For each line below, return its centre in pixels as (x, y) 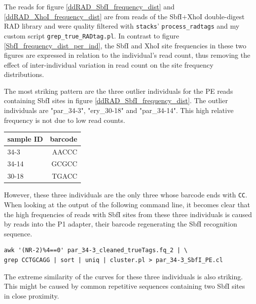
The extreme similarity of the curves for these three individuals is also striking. (124, 276)
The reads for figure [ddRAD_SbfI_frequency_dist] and (89, 6)
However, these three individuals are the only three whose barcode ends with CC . (126, 195)
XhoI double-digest (216, 16)
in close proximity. (32, 295)
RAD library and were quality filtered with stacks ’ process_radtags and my (122, 26)
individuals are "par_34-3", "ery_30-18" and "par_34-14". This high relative (119, 110)
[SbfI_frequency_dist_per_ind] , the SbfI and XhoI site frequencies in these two (125, 45)
